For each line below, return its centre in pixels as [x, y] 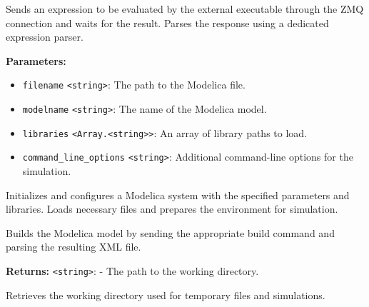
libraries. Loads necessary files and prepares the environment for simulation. [172, 209]
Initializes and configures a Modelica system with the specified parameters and [178, 195]
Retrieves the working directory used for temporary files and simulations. [166, 295]
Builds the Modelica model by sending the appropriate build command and [170, 232]
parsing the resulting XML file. [74, 247]
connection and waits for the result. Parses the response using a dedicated [167, 22]
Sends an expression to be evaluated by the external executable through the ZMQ [185, 9]
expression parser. [45, 37]
